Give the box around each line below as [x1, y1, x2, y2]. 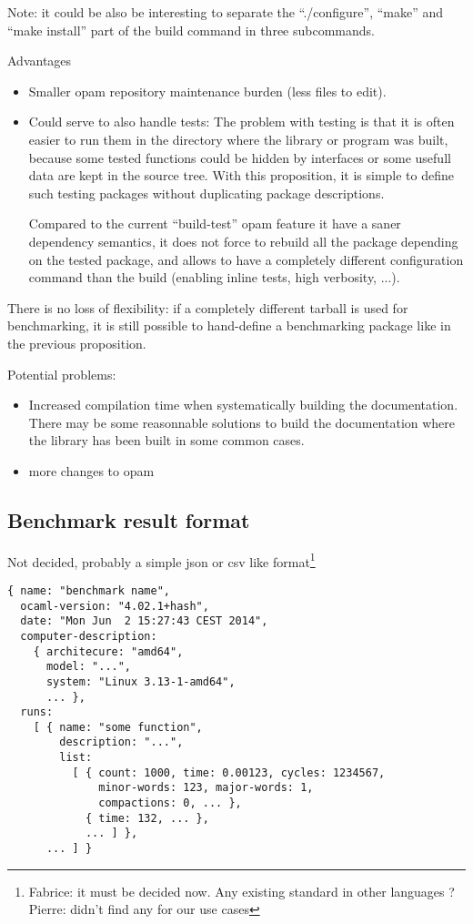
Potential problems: [7, 364, 116, 383]
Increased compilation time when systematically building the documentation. [28, 395, 458, 414]
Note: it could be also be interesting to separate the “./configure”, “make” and [7, 3, 444, 21]
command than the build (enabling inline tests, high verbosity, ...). [28, 268, 400, 287]
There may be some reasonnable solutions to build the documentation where [28, 412, 456, 432]
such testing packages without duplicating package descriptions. [28, 183, 385, 202]
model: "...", [45, 660, 132, 674]
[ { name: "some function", [33, 720, 203, 734]
